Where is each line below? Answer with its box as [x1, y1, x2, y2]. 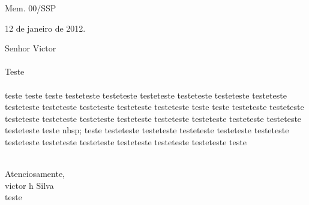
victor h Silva [5, 179, 54, 191]
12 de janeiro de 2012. [5, 22, 86, 34]
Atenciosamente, [5, 167, 65, 180]
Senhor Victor [5, 42, 56, 54]
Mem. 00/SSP [5, 2, 56, 14]
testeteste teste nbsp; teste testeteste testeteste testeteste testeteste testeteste [5, 124, 289, 136]
